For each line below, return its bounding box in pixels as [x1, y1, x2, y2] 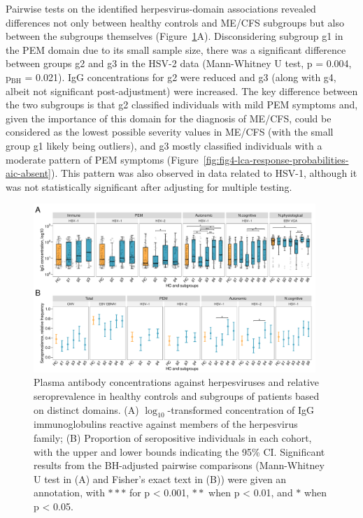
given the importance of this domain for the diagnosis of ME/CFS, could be [6, 110, 332, 125]
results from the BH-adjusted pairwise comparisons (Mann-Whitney [34, 458, 325, 473]
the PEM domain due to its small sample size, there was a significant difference [6, 42, 346, 57]
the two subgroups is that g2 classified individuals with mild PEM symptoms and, [6, 97, 358, 112]
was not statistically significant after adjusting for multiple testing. [6, 179, 292, 194]
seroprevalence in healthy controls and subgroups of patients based [34, 389, 320, 403]
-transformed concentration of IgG [167, 402, 315, 417]
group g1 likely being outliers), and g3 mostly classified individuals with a [6, 138, 322, 152]
